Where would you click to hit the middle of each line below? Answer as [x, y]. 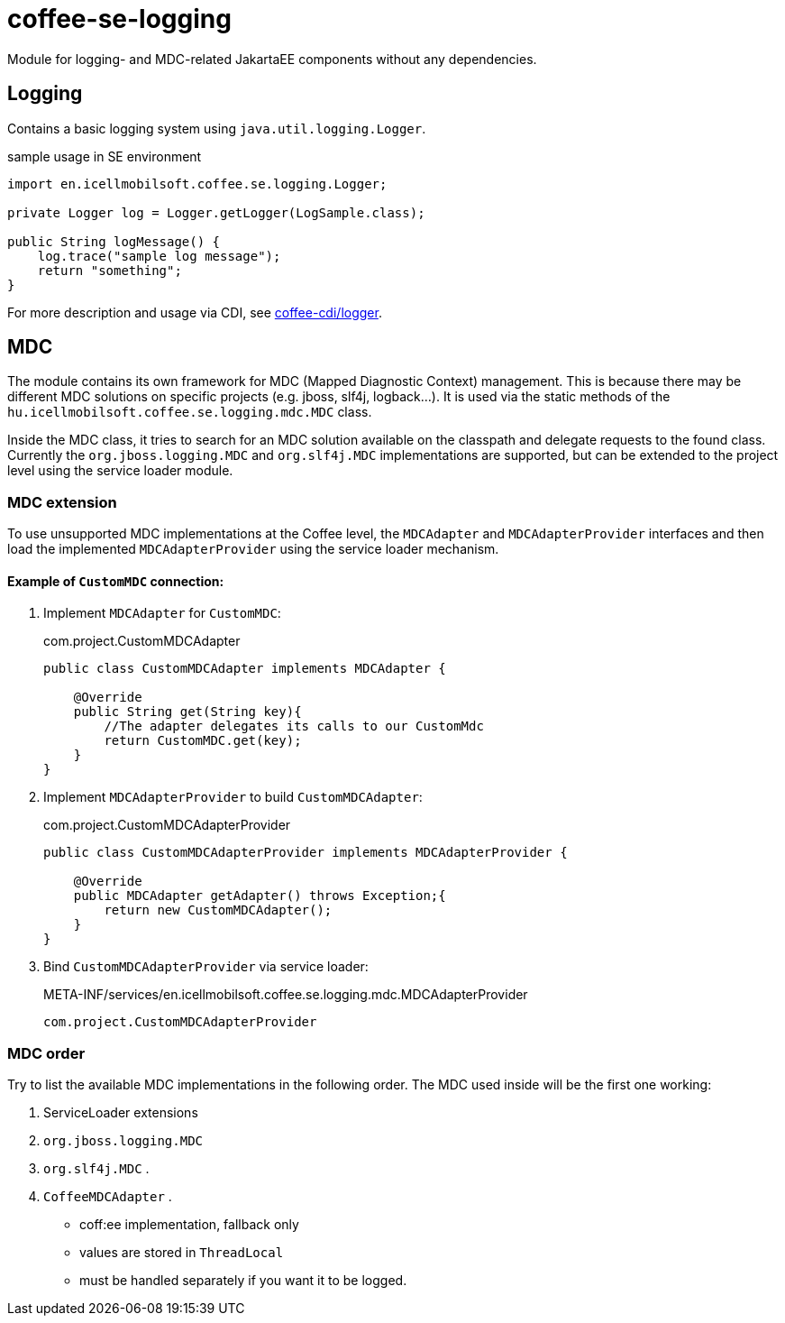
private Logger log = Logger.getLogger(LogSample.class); [216, 212]
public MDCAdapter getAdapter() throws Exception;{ [260, 896]
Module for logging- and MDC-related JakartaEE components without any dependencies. [272, 59]
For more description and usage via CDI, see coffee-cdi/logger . [195, 312]
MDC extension [62, 502]
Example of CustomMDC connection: [116, 581]
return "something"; [110, 270]
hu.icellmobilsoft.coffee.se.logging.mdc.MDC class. [190, 412]
